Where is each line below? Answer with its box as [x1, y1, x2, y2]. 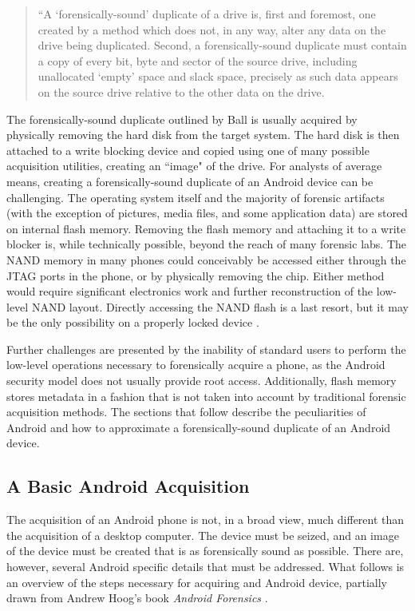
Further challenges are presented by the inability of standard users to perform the [6, 340, 406, 357]
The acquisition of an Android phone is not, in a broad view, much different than [6, 511, 405, 528]
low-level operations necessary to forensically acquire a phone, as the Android [6, 356, 385, 373]
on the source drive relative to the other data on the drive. [38, 83, 325, 100]
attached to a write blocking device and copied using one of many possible [6, 141, 370, 158]
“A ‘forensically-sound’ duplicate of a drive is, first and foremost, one [38, 6, 376, 22]
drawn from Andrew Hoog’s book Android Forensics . [6, 589, 268, 606]
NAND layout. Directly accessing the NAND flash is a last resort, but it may [31, 298, 409, 315]
